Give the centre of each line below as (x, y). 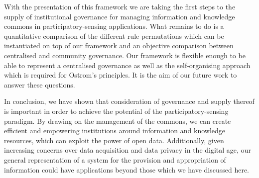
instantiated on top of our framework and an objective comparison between (119, 45)
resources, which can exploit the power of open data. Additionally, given (114, 140)
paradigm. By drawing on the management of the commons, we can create (118, 121)
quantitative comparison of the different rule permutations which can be (114, 36)
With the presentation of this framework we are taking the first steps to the (120, 6)
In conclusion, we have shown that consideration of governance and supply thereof (129, 101)
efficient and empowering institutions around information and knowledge (115, 131)
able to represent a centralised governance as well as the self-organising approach (127, 65)
